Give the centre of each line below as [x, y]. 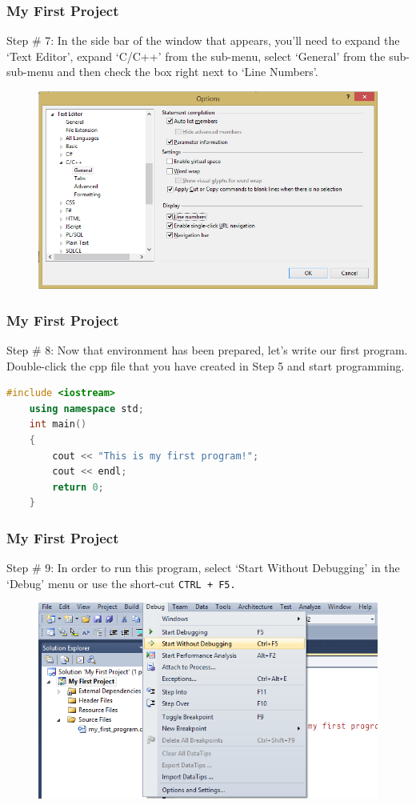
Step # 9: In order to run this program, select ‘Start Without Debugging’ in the [203, 568]
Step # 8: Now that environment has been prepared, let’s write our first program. [207, 350]
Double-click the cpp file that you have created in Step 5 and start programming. [206, 365]
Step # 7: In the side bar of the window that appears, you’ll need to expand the [203, 40]
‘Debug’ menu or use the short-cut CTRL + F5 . [121, 583]
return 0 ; [78, 487]
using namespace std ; [86, 409]
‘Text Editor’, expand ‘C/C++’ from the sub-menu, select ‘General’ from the [196, 56]
